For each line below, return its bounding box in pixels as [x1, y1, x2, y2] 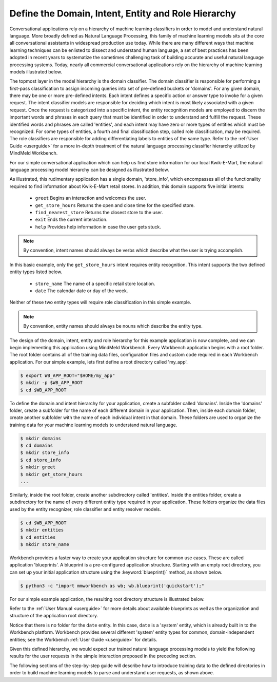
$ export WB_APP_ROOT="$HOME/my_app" [20, 372, 115, 378]
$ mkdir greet [20, 464, 56, 470]
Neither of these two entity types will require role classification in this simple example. [9, 299, 192, 306]
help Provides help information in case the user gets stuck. [35, 223, 161, 230]
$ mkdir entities [20, 527, 64, 533]
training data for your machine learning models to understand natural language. [9, 422, 177, 428]
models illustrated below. [9, 68, 63, 74]
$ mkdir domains [20, 435, 62, 441]
